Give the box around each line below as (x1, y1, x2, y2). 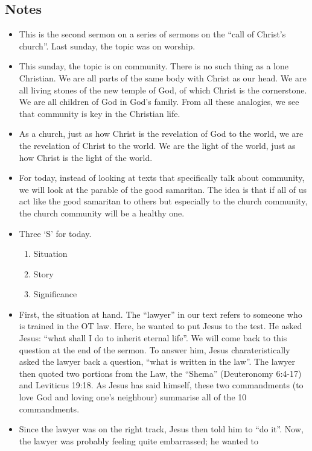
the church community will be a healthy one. (19, 206, 185, 219)
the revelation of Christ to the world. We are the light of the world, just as (19, 139, 296, 151)
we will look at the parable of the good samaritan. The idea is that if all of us (19, 183, 307, 195)
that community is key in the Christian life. (19, 107, 180, 119)
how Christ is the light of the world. (19, 151, 153, 163)
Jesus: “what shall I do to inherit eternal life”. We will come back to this (19, 332, 287, 344)
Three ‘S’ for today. (19, 227, 92, 239)
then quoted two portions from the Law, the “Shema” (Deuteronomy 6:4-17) (19, 367, 302, 379)
